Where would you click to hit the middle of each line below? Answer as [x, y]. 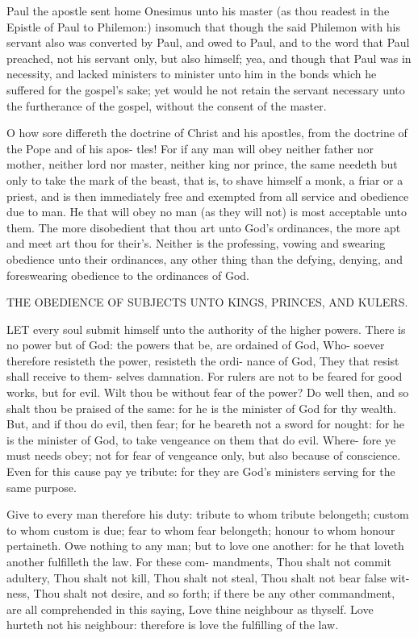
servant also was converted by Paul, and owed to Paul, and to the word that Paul [208, 42]
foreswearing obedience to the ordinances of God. [128, 275]
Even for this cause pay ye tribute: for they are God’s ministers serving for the [201, 471]
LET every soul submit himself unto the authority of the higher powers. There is [206, 329]
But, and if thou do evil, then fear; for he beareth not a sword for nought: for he [205, 424]
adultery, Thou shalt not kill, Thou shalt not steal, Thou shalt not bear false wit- [208, 577]
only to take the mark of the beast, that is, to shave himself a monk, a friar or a [205, 179]
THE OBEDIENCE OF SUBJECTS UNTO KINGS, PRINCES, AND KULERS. [207, 302]
